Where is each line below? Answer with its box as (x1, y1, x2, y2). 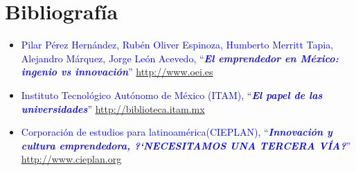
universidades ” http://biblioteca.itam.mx (21, 101, 205, 116)
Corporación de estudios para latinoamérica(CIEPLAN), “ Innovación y (21, 125, 332, 139)
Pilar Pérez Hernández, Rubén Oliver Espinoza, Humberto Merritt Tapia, (21, 37, 334, 52)
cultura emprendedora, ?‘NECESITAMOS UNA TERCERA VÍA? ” (21, 138, 351, 152)
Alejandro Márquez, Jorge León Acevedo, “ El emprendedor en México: (21, 51, 339, 65)
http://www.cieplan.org (21, 152, 122, 166)
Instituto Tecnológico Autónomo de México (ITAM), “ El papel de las (21, 87, 323, 102)
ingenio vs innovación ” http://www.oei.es (21, 64, 213, 79)
